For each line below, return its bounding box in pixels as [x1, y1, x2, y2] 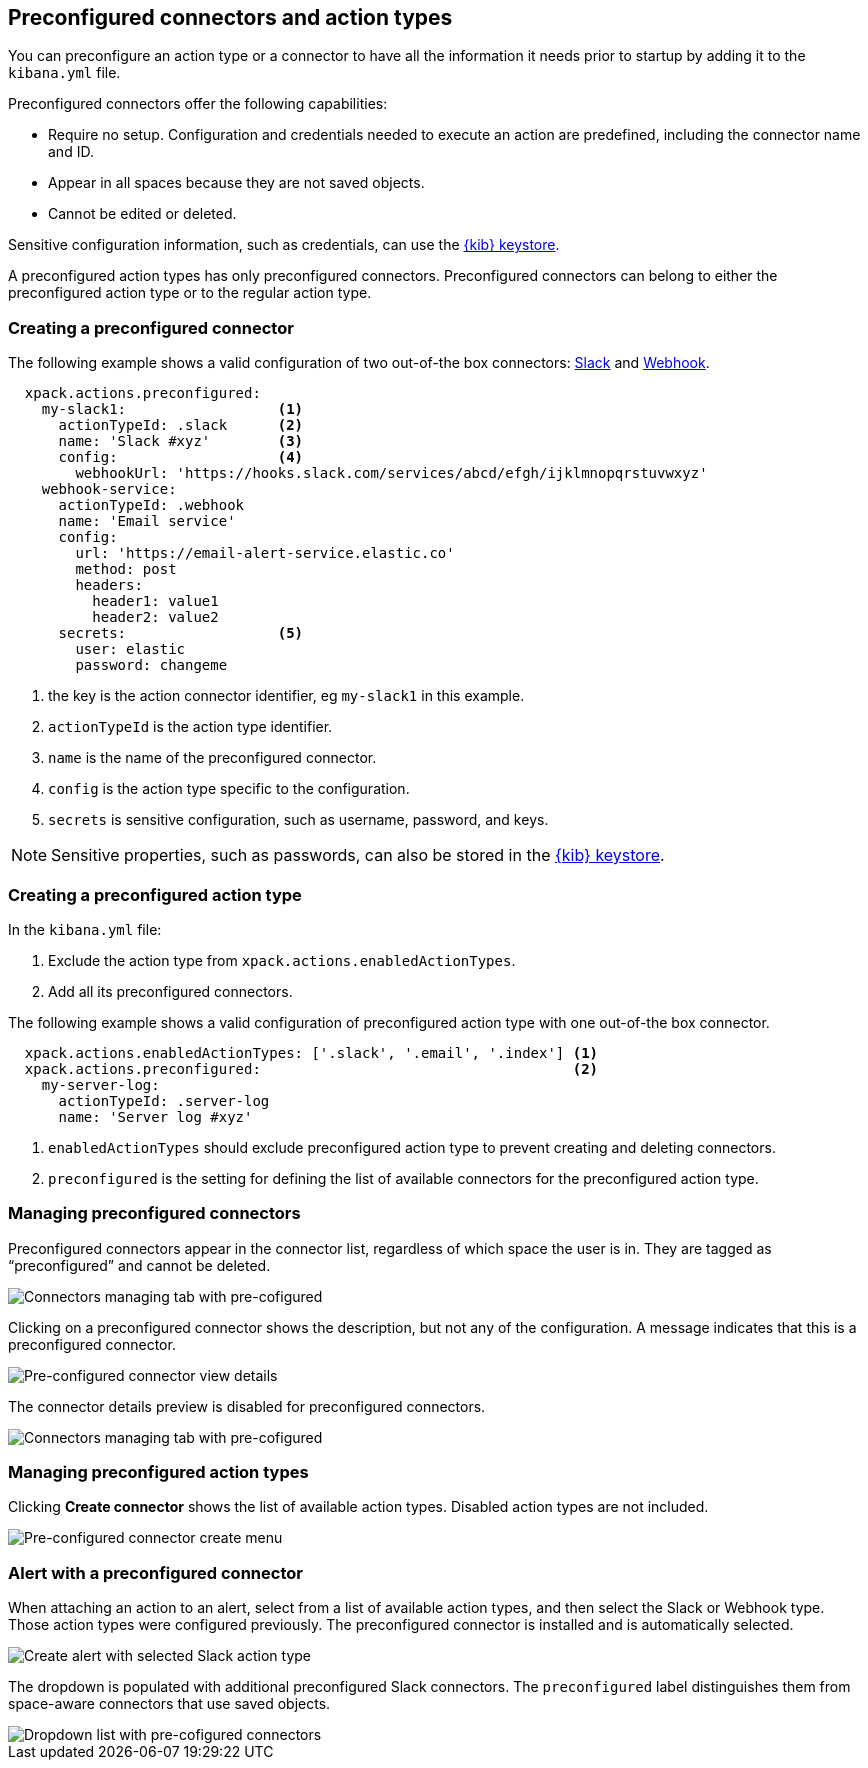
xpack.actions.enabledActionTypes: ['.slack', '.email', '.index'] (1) [24, 1044, 599, 1061]
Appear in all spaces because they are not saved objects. [48, 174, 425, 192]
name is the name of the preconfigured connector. [48, 749, 377, 767]
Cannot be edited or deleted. [48, 205, 237, 223]
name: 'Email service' [58, 513, 236, 530]
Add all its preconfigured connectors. [48, 982, 293, 1000]
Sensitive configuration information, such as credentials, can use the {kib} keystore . [8, 236, 560, 254]
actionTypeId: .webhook [58, 497, 245, 514]
